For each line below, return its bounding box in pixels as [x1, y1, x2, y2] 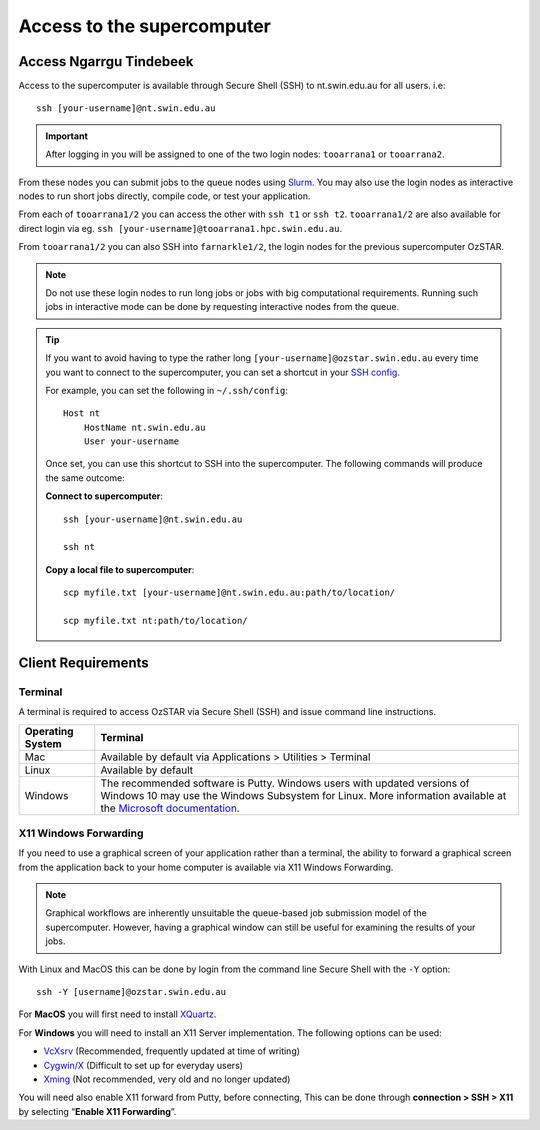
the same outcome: [45, 471, 125, 484]
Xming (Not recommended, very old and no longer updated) [43, 1073, 291, 1085]
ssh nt [63, 541, 95, 553]
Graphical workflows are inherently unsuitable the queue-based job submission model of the [45, 907, 427, 919]
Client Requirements [18, 654, 149, 671]
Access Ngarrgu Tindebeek [18, 53, 194, 70]
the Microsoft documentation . [100, 801, 240, 815]
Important [45, 130, 89, 142]
